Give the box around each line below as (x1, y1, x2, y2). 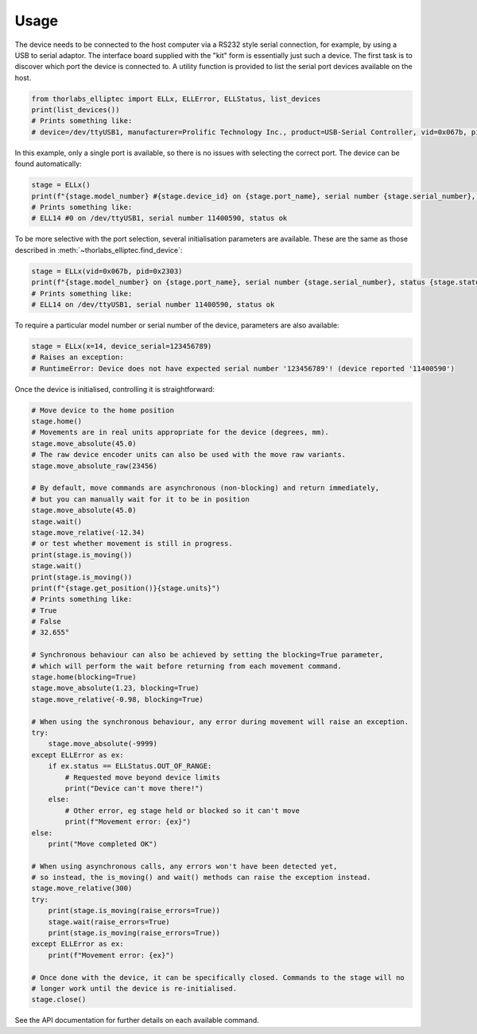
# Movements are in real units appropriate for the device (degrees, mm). (31, 428, 330, 437)
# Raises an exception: (31, 353, 125, 362)
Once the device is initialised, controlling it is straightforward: (14, 384, 215, 393)
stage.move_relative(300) (31, 884, 133, 893)
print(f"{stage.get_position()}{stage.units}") (31, 583, 220, 592)
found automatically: (14, 159, 83, 168)
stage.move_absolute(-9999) (48, 739, 158, 749)
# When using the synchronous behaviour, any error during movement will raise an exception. (31, 717, 409, 726)
